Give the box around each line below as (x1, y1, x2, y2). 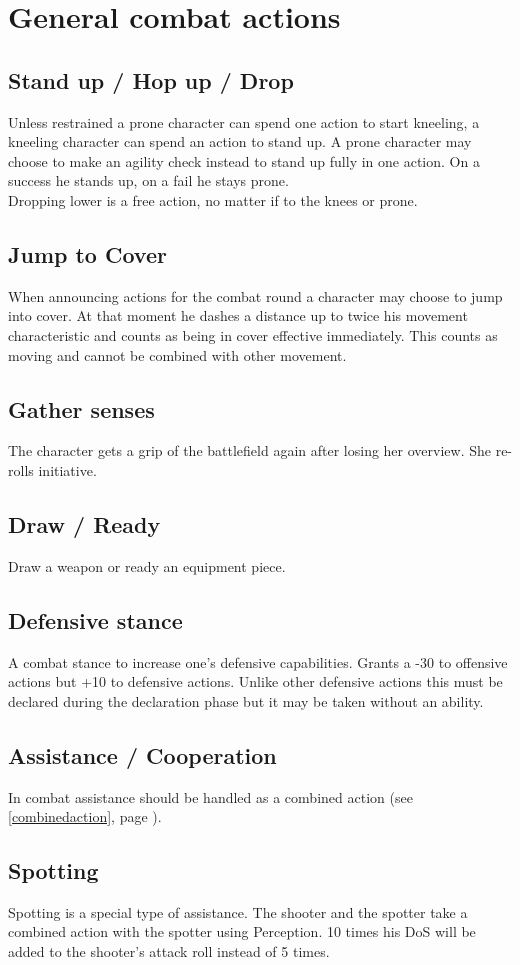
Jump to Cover (8, 238, 167, 269)
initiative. (38, 459, 97, 480)
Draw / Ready (8, 508, 161, 539)
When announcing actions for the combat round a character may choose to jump (8, 285, 503, 306)
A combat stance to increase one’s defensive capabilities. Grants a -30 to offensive (8, 651, 508, 672)
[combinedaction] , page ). (8, 806, 162, 827)
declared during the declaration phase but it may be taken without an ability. (8, 690, 484, 711)
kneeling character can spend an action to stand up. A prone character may (8, 131, 472, 152)
